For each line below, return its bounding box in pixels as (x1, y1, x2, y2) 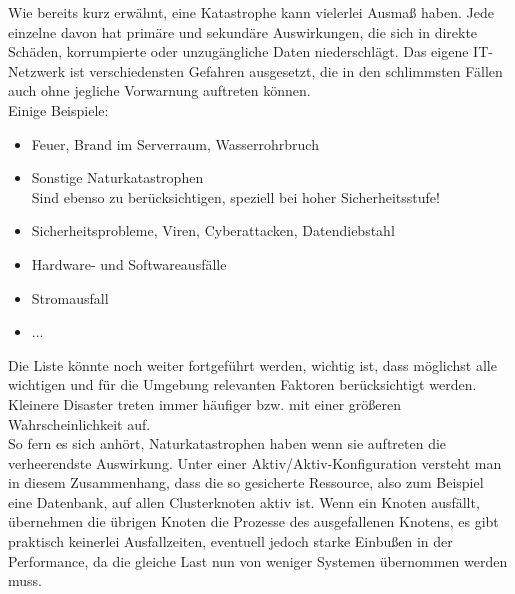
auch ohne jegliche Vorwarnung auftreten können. (8, 80, 311, 101)
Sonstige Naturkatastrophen (31, 167, 204, 188)
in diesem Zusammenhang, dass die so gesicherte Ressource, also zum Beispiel (8, 472, 484, 493)
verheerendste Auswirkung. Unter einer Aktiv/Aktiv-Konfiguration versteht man (8, 452, 502, 473)
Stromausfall (31, 287, 109, 308)
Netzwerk (8, 60, 66, 81)
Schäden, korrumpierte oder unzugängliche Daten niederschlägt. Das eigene (8, 41, 469, 62)
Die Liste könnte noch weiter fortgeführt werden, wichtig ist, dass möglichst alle (8, 354, 497, 375)
